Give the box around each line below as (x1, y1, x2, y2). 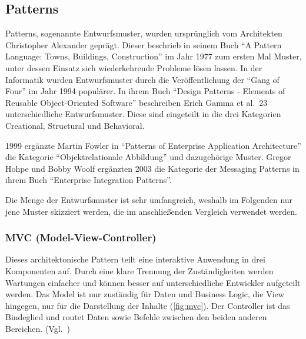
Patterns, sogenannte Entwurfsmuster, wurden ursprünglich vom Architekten (5, 27, 282, 39)
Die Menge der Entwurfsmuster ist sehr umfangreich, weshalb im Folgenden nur (5, 193, 293, 205)
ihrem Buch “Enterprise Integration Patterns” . (5, 174, 172, 186)
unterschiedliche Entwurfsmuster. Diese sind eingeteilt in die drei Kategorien (5, 108, 281, 120)
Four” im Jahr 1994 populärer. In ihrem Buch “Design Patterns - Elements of (5, 85, 285, 97)
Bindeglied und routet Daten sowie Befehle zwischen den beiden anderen (5, 311, 267, 323)
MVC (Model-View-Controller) (5, 230, 157, 245)
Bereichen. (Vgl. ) (5, 322, 70, 334)
